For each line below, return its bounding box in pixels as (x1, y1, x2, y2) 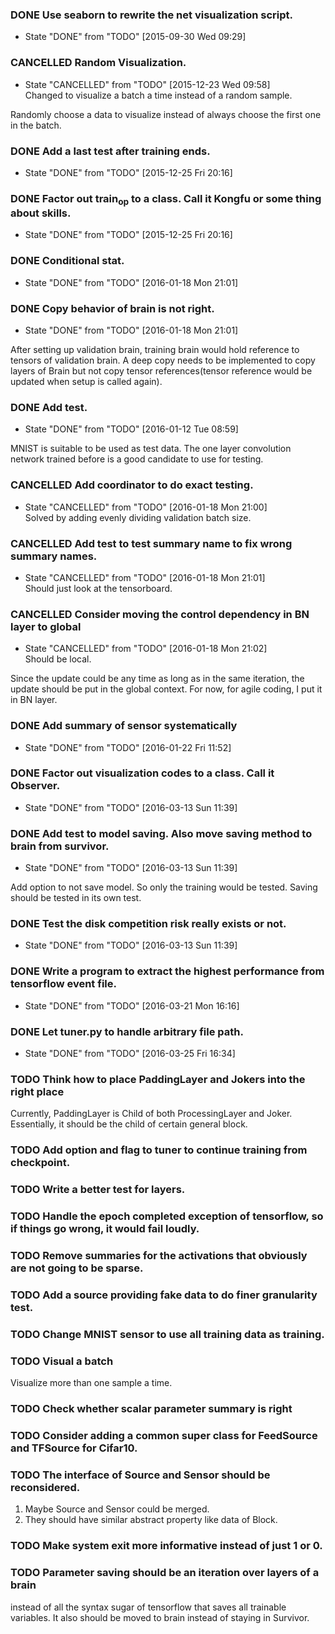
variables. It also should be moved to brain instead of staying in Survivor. (10, 1611, 310, 1623)
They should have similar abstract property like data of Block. (24, 1514, 278, 1526)
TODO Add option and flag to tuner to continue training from (10, 1143, 308, 1157)
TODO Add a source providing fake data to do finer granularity (10, 1288, 318, 1302)
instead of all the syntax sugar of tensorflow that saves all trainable (10, 1601, 287, 1613)
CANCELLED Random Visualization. (10, 56, 187, 70)
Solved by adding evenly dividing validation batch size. (24, 511, 252, 523)
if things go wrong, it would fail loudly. (10, 1222, 200, 1236)
